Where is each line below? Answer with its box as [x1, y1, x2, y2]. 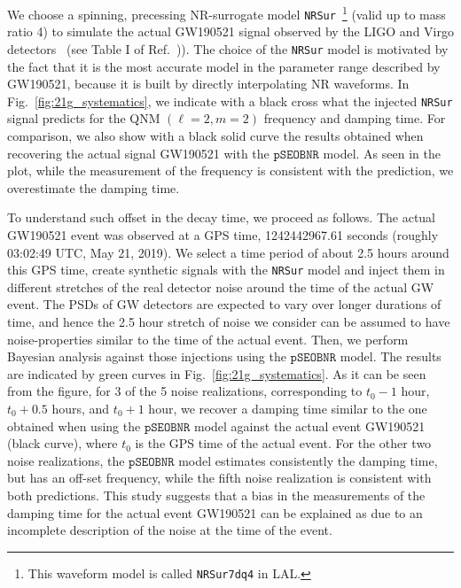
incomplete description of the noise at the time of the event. [7, 521, 332, 539]
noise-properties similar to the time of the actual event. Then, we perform [7, 329, 409, 348]
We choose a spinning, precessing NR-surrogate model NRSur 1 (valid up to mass [7, 3, 446, 23]
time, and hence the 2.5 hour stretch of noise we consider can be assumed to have [7, 313, 450, 330]
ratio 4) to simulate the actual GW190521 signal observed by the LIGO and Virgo [7, 22, 454, 41]
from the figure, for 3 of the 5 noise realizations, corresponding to [7, 382, 363, 400]
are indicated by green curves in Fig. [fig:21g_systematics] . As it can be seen [7, 364, 426, 383]
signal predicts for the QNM [7, 109, 160, 128]
